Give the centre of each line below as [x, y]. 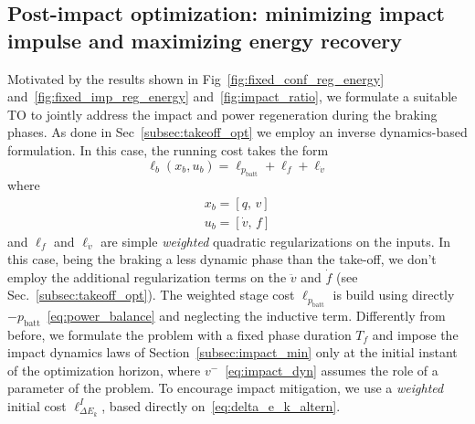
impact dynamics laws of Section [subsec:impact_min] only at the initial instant [232, 352]
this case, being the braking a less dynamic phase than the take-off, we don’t [222, 259]
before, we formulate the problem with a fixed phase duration [179, 334]
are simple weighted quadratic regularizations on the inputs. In [276, 241]
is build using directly [394, 295]
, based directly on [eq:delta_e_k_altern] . [221, 405]
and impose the [415, 334]
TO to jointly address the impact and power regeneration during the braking [222, 114]
